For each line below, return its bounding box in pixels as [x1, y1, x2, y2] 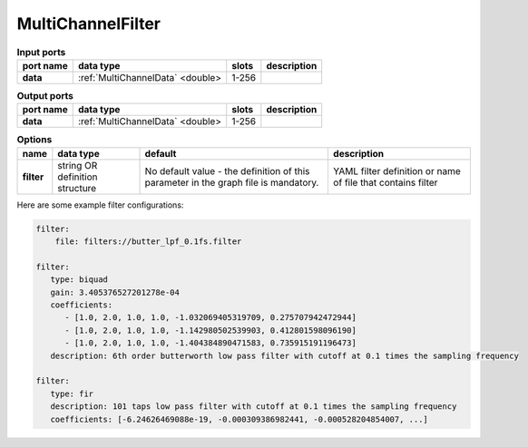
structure [57, 181, 97, 194]
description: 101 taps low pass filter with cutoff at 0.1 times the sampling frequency [50, 402, 457, 412]
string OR [57, 159, 98, 171]
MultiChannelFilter [16, 14, 161, 34]
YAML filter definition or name [332, 164, 462, 177]
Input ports [16, 45, 66, 58]
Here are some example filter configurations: [16, 199, 184, 210]
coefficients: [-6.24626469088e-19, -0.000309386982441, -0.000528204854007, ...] [50, 413, 428, 424]
